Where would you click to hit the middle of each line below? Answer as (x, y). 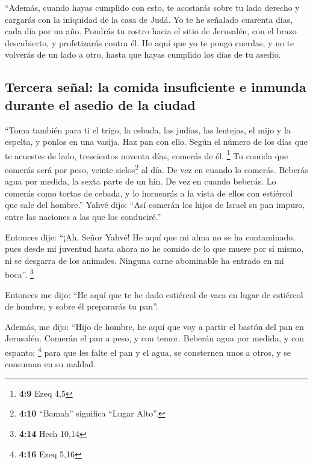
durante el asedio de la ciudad (100, 104)
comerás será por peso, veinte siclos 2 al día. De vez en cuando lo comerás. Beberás (156, 169)
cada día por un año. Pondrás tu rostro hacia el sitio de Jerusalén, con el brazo (151, 31)
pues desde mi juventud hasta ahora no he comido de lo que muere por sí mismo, (154, 249)
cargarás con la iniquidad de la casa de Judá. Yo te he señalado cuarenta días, (149, 19)
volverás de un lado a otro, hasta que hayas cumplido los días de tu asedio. (143, 54)
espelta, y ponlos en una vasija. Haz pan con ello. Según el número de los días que (156, 142)
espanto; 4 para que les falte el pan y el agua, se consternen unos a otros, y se (148, 351)
